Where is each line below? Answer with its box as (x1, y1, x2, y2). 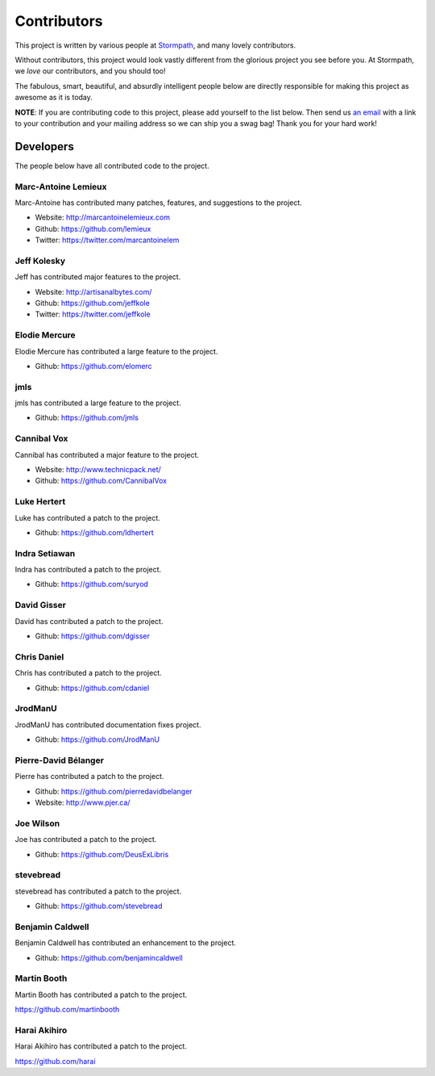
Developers (14, 140, 74, 153)
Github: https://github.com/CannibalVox (35, 476, 168, 486)
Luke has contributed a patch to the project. (14, 513, 161, 522)
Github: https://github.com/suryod (35, 580, 149, 589)
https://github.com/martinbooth (14, 1005, 120, 1015)
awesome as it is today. (14, 93, 93, 103)
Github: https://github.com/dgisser (35, 631, 151, 641)
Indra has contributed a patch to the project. (14, 565, 162, 575)
